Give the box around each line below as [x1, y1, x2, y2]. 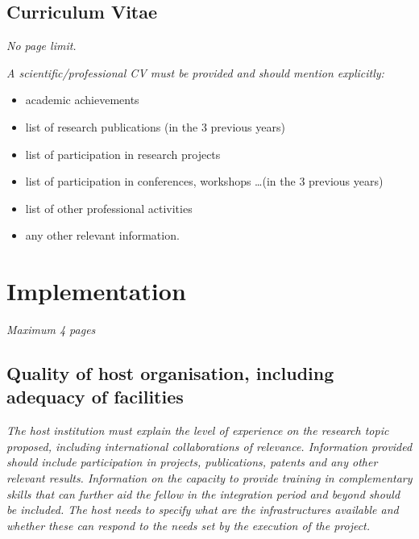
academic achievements [25, 91, 139, 108]
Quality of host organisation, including [6, 361, 334, 386]
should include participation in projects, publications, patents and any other [6, 453, 378, 470]
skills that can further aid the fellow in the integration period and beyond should [6, 485, 400, 502]
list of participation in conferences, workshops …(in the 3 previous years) [25, 173, 384, 190]
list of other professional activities [25, 199, 193, 216]
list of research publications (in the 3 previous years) [25, 118, 285, 135]
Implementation [6, 274, 186, 307]
